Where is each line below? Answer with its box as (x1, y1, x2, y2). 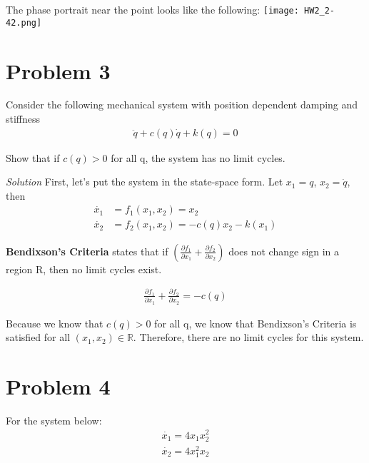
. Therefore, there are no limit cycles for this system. (133, 330, 364, 345)
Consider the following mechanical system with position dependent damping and (6, 97, 358, 112)
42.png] (6, 17, 42, 28)
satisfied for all (6, 330, 71, 345)
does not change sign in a (228, 243, 340, 258)
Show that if (6, 150, 60, 165)
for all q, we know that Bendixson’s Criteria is (154, 315, 357, 330)
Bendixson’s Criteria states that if (6, 243, 168, 258)
